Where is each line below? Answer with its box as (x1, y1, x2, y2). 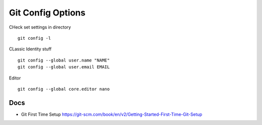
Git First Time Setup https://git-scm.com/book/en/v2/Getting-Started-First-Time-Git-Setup (21, 111, 202, 117)
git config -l (17, 35, 51, 41)
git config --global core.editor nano (17, 86, 110, 92)
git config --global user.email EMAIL (17, 64, 110, 70)
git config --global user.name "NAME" (17, 57, 110, 63)
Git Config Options (9, 7, 86, 18)
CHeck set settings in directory (9, 24, 71, 30)
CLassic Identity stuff (9, 46, 52, 52)
